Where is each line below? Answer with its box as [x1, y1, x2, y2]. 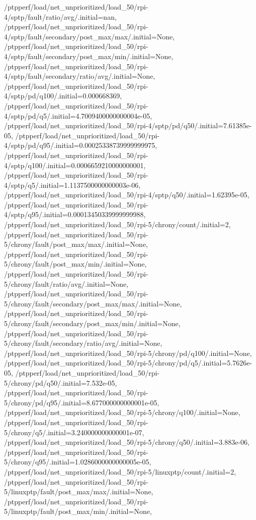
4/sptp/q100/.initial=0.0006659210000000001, [4, 160, 146, 170]
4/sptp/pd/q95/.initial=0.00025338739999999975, [4, 140, 157, 150]
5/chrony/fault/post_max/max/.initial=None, [4, 239, 148, 249]
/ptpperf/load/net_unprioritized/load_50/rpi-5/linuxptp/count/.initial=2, [4, 466, 236, 477]
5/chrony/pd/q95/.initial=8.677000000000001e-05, [4, 397, 159, 407]
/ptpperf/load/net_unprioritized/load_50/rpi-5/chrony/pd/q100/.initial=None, [4, 347, 252, 358]
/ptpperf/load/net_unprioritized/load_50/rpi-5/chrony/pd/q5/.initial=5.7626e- [4, 357, 252, 368]
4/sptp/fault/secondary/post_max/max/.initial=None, [4, 31, 175, 41]
